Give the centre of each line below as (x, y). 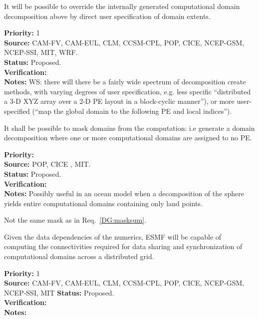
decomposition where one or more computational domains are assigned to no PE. (128, 138)
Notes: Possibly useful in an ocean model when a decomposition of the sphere (124, 193)
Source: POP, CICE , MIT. (47, 164)
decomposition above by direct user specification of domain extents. (107, 16)
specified (17, 111)
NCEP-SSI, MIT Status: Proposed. (59, 292)
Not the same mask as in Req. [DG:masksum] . (75, 220)
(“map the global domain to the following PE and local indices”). (132, 111)
